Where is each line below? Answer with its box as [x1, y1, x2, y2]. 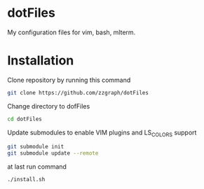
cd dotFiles [7, 115, 42, 122]
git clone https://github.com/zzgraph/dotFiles [7, 89, 149, 96]
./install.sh [7, 176, 46, 183]
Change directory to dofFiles [7, 101, 90, 110]
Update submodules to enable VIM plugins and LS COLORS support [7, 128, 197, 138]
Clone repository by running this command [7, 76, 131, 84]
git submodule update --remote [7, 150, 99, 157]
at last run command [7, 162, 67, 171]
